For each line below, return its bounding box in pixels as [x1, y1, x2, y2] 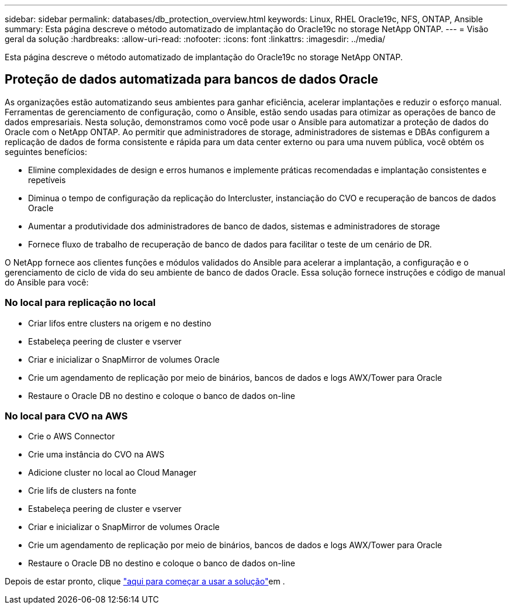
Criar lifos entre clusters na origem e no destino [28, 318, 212, 328]
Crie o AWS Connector [28, 431, 115, 442]
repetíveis [28, 174, 66, 185]
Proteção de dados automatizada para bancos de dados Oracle [5, 72, 379, 87]
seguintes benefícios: [5, 146, 87, 157]
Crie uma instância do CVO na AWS [28, 449, 165, 460]
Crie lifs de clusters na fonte [28, 486, 137, 496]
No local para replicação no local [5, 297, 156, 309]
